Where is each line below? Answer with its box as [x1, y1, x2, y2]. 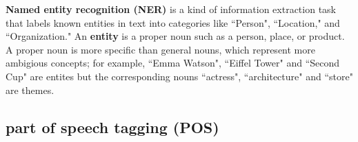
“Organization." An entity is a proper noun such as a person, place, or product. [6, 29, 345, 43]
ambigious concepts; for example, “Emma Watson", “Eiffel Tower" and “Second [6, 56, 340, 70]
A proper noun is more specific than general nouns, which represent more [6, 42, 315, 56]
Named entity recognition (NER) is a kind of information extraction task [6, 2, 336, 16]
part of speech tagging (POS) [6, 116, 219, 137]
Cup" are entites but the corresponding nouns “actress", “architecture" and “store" [6, 69, 353, 83]
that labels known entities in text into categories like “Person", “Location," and [6, 15, 340, 29]
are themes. [6, 82, 54, 97]
